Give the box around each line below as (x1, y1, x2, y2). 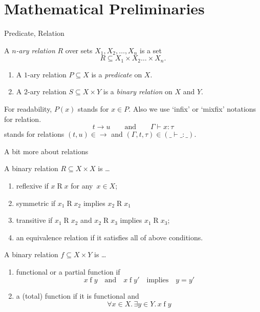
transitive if (16, 215, 53, 225)
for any (71, 180, 93, 191)
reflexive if (16, 180, 49, 191)
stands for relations (4, 129, 64, 139)
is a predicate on (91, 69, 142, 79)
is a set (140, 45, 162, 55)
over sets (65, 45, 93, 55)
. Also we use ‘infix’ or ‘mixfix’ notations (128, 103, 256, 114)
